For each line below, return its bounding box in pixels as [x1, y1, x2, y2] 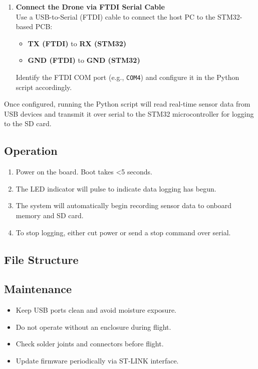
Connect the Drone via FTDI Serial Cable [16, 2, 165, 12]
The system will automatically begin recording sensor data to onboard [16, 200, 231, 211]
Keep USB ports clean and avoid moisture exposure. [16, 305, 177, 315]
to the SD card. [4, 118, 52, 129]
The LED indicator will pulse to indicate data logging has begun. [16, 183, 216, 194]
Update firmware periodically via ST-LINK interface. [16, 355, 179, 365]
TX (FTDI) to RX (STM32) [28, 38, 127, 48]
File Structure [4, 251, 79, 267]
